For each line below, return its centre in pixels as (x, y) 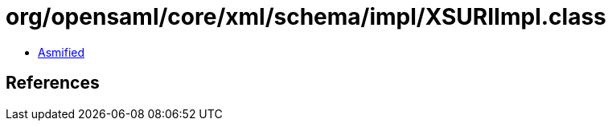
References (53, 83)
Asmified (62, 52)
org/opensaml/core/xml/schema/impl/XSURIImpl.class (306, 17)
